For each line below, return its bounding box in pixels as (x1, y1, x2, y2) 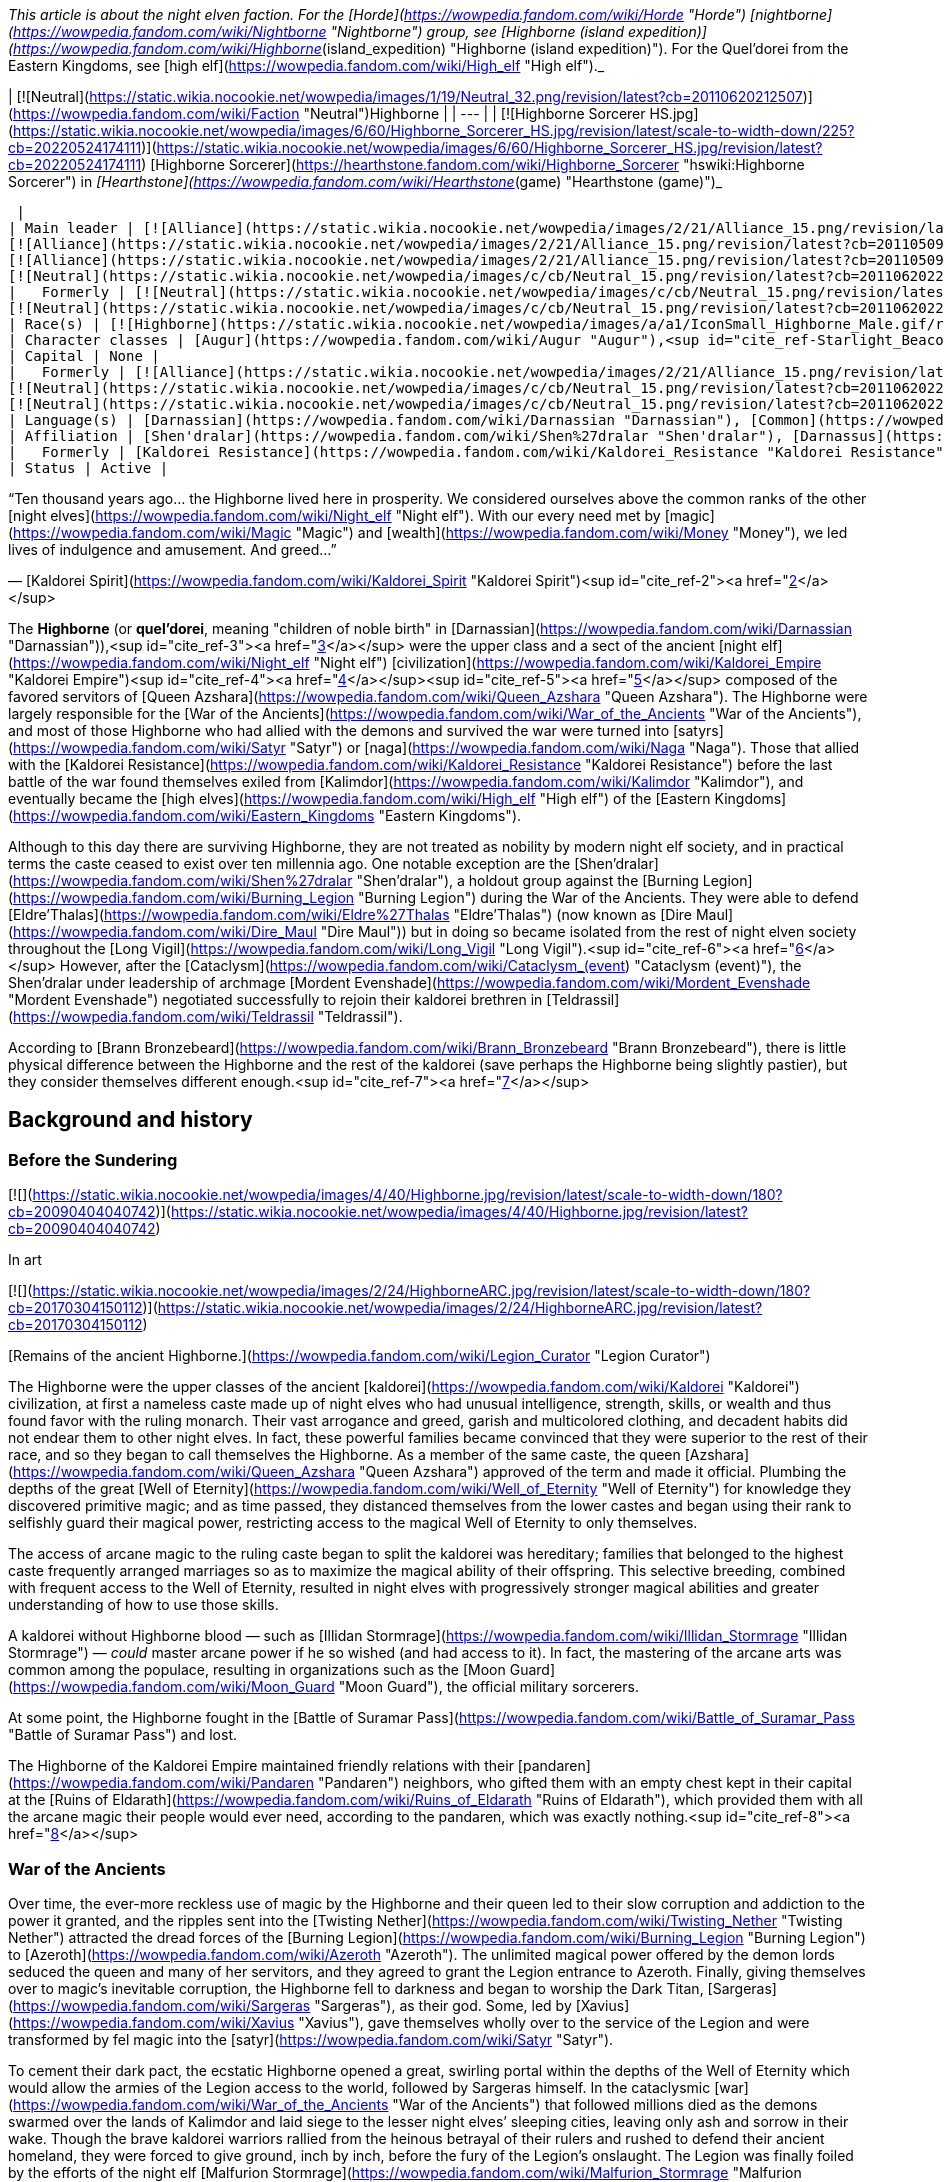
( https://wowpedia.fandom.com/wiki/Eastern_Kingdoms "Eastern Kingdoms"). (8, 807, 522, 824)
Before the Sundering (8, 1149, 178, 1170)
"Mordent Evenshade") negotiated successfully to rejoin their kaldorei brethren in (8, 991, 543, 1008)
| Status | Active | (8, 460, 169, 476)
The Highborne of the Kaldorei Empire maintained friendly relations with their (8, 1757, 514, 1775)
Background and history (8, 1107, 253, 1133)
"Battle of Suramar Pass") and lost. (8, 1726, 238, 1744)
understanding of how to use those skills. (8, 1596, 279, 1614)
